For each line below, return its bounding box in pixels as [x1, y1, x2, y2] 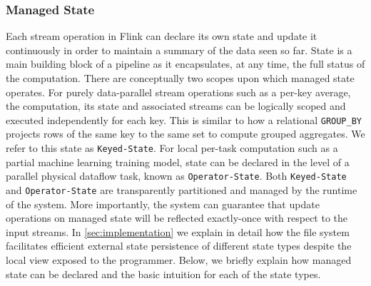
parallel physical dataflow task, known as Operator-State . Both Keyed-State [6, 168, 347, 183]
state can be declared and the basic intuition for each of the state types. [6, 266, 321, 281]
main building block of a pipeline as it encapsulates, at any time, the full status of [6, 56, 365, 71]
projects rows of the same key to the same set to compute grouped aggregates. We [6, 126, 365, 141]
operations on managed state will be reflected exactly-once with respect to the [6, 210, 348, 225]
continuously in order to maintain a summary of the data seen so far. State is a [6, 42, 352, 57]
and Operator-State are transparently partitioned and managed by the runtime [6, 182, 357, 197]
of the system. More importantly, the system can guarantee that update [6, 196, 320, 211]
